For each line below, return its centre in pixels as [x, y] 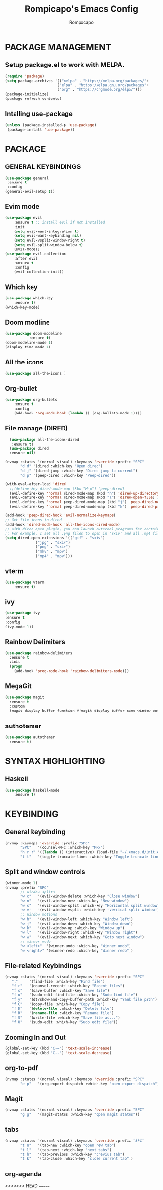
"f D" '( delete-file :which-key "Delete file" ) [63, 1008]
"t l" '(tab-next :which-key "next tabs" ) [66, 1150]
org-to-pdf [22, 1068]
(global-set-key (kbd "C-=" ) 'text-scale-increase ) [58, 1049]
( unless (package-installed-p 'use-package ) [51, 125]
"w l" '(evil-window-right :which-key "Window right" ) [79, 933]
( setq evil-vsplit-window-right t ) [50, 240]
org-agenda [24, 1174]
